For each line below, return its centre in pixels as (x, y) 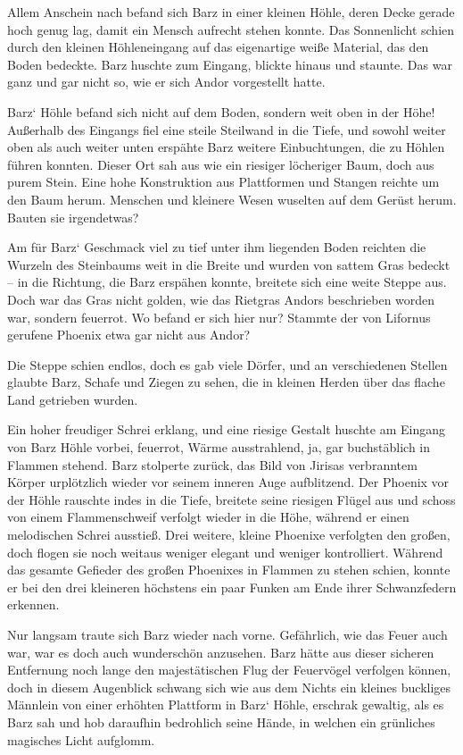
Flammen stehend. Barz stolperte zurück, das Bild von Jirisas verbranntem (212, 464)
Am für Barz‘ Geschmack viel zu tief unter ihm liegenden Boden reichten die (217, 247)
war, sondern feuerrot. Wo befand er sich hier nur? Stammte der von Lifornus (219, 317)
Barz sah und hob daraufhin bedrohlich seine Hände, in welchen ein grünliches (221, 721)
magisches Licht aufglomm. (81, 739)
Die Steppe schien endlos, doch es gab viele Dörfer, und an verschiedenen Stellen (227, 364)
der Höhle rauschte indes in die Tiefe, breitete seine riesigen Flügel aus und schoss (231, 499)
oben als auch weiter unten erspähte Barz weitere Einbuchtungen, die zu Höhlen (226, 147)
